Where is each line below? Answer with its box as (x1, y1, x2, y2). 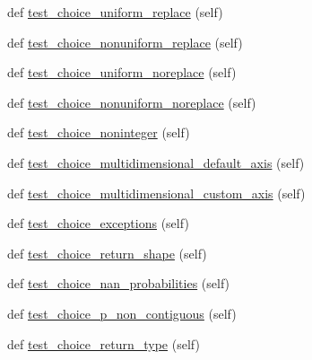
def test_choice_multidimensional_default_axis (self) (7, 153, 305, 171)
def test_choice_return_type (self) (7, 334, 200, 353)
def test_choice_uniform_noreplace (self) (7, 63, 237, 82)
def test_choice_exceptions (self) (7, 214, 189, 233)
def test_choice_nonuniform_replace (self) (7, 32, 243, 51)
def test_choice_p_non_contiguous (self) (7, 303, 237, 322)
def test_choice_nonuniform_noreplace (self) (7, 92, 256, 111)
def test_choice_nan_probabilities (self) (7, 274, 230, 293)
